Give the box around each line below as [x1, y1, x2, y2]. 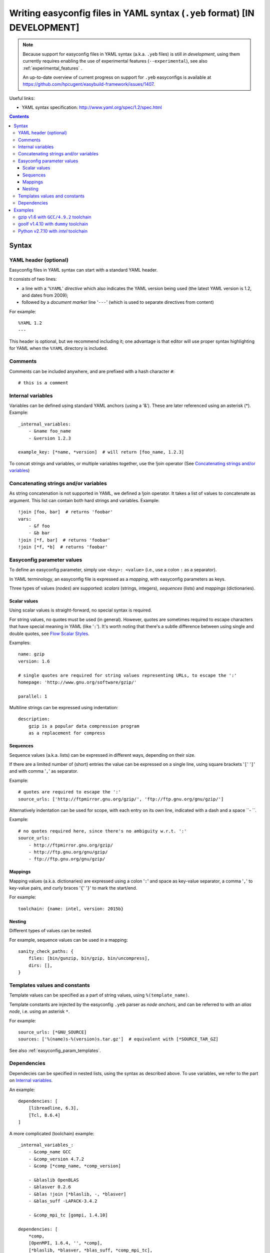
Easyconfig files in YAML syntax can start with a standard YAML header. [9, 267, 158, 273]
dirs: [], [28, 962, 52, 968]
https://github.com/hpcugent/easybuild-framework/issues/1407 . [22, 81, 155, 87]
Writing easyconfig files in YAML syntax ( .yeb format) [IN [9, 8, 254, 19]
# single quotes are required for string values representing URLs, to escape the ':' [18, 672, 237, 678]
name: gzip [18, 652, 45, 657]
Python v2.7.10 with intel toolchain [18, 228, 87, 234]
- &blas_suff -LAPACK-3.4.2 [28, 1198, 97, 1204]
